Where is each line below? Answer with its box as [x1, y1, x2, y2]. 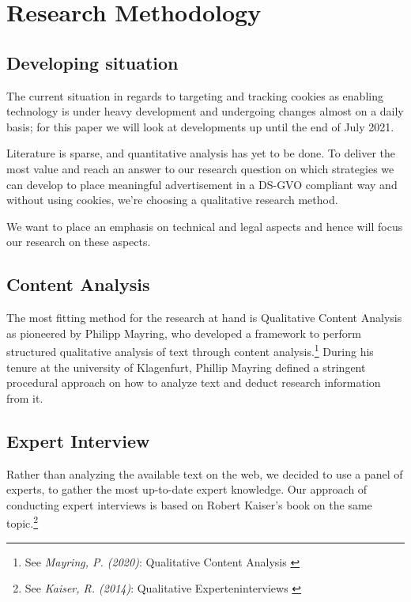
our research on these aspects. [6, 233, 151, 250]
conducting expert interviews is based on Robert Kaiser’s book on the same [6, 496, 372, 513]
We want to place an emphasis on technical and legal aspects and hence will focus [6, 218, 403, 234]
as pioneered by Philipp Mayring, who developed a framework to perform [6, 324, 361, 341]
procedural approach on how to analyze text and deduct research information [6, 374, 381, 391]
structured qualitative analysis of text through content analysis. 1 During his [6, 341, 374, 359]
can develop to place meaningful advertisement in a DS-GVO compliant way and [6, 176, 398, 192]
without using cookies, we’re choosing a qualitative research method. [6, 191, 338, 208]
